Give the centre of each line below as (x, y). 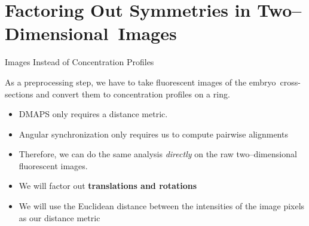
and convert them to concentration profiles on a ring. (133, 94)
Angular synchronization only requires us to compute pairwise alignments (153, 134)
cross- (290, 82)
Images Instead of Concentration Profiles (79, 62)
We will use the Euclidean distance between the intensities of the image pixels (162, 206)
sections (19, 94)
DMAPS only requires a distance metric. (93, 114)
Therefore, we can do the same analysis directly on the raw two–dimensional (158, 154)
